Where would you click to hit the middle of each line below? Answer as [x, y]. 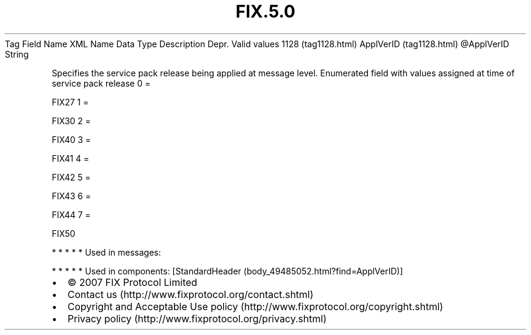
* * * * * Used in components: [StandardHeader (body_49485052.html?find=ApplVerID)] [227, 271]
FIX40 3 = [72, 139]
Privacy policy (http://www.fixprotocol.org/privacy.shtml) [197, 318]
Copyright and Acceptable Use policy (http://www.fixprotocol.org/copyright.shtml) [255, 306]
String [17, 54]
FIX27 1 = [70, 102]
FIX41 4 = [71, 158]
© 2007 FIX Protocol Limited [132, 282]
